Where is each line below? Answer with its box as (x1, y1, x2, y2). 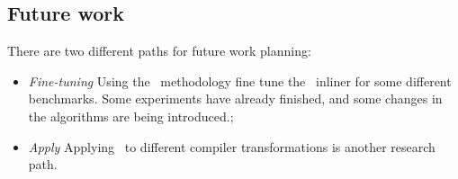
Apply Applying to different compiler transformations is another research (28, 137, 436, 156)
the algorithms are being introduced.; (28, 106, 234, 125)
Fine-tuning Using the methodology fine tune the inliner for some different (28, 71, 452, 90)
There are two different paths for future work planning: (7, 41, 311, 60)
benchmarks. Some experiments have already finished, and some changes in (28, 89, 443, 108)
